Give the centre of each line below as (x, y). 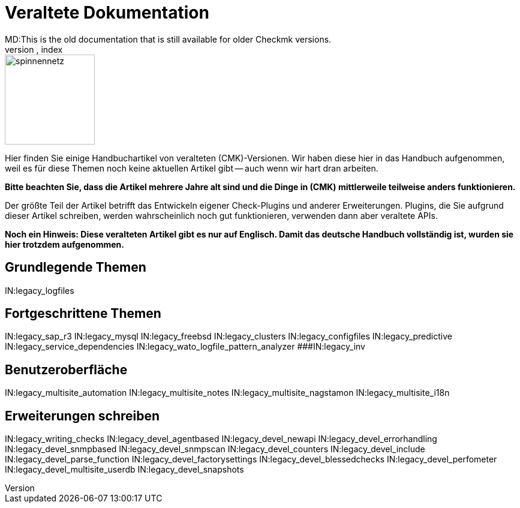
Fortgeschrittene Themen (83, 314)
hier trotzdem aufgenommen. (64, 244)
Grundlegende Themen (76, 267)
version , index (34, 49)
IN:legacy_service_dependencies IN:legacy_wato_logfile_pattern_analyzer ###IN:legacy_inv (185, 347)
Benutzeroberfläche (66, 369)
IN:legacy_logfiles (40, 290)
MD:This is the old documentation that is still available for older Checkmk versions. (168, 39)
